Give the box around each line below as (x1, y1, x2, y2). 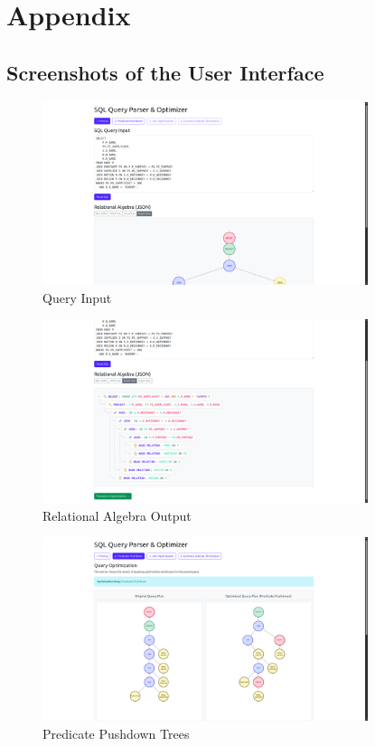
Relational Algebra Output (42, 505, 192, 524)
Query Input (42, 288, 112, 307)
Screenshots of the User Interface (6, 58, 324, 86)
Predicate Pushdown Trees (42, 723, 190, 742)
